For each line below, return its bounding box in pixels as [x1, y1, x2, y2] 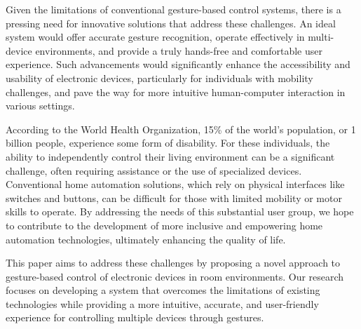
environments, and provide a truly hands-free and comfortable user [35, 43, 322, 58]
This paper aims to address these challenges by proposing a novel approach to [6, 255, 341, 270]
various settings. [6, 98, 75, 113]
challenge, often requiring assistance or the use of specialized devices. [6, 163, 302, 177]
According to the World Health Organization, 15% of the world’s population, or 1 [6, 121, 356, 136]
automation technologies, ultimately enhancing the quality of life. [6, 231, 286, 246]
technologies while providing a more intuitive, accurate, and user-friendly [6, 296, 319, 311]
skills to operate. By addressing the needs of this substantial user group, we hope [6, 204, 354, 219]
